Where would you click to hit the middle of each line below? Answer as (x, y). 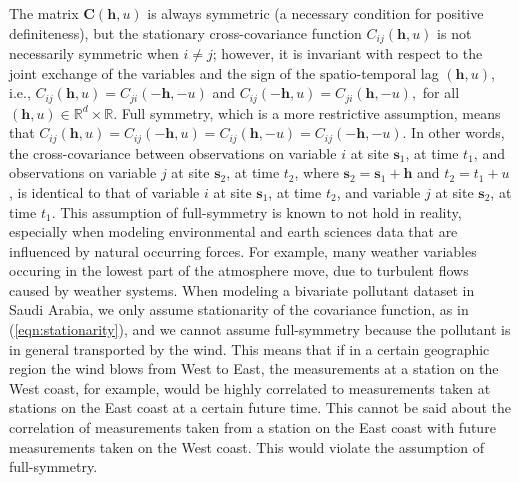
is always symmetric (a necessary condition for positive (315, 13)
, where (316, 172)
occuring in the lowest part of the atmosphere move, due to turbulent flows (239, 270)
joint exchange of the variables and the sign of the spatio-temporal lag (224, 72)
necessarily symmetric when (94, 53)
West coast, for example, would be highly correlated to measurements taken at (250, 387)
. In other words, (453, 132)
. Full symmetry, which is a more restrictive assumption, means (307, 112)
